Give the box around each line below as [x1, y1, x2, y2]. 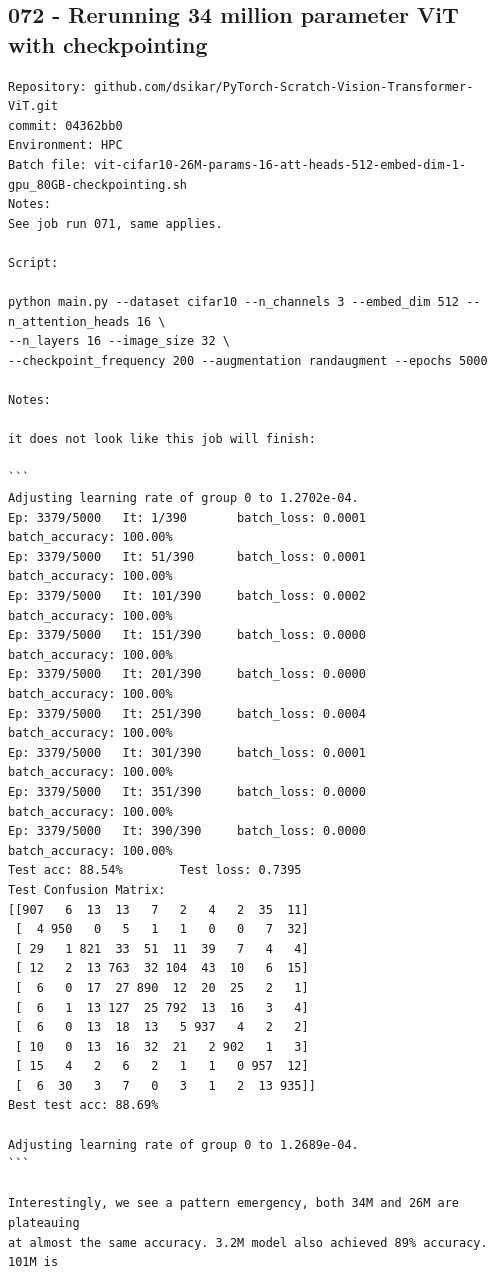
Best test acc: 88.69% [8, 1098, 159, 1113]
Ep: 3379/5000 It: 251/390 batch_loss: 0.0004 [8, 706, 366, 721]
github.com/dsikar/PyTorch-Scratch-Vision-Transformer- [93, 79, 474, 94]
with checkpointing [8, 28, 208, 59]
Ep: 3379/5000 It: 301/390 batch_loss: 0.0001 [8, 745, 366, 760]
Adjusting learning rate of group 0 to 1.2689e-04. [8, 1137, 359, 1152]
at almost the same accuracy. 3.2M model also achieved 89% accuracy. [8, 1235, 488, 1250]
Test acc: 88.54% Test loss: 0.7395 [8, 863, 302, 878]
